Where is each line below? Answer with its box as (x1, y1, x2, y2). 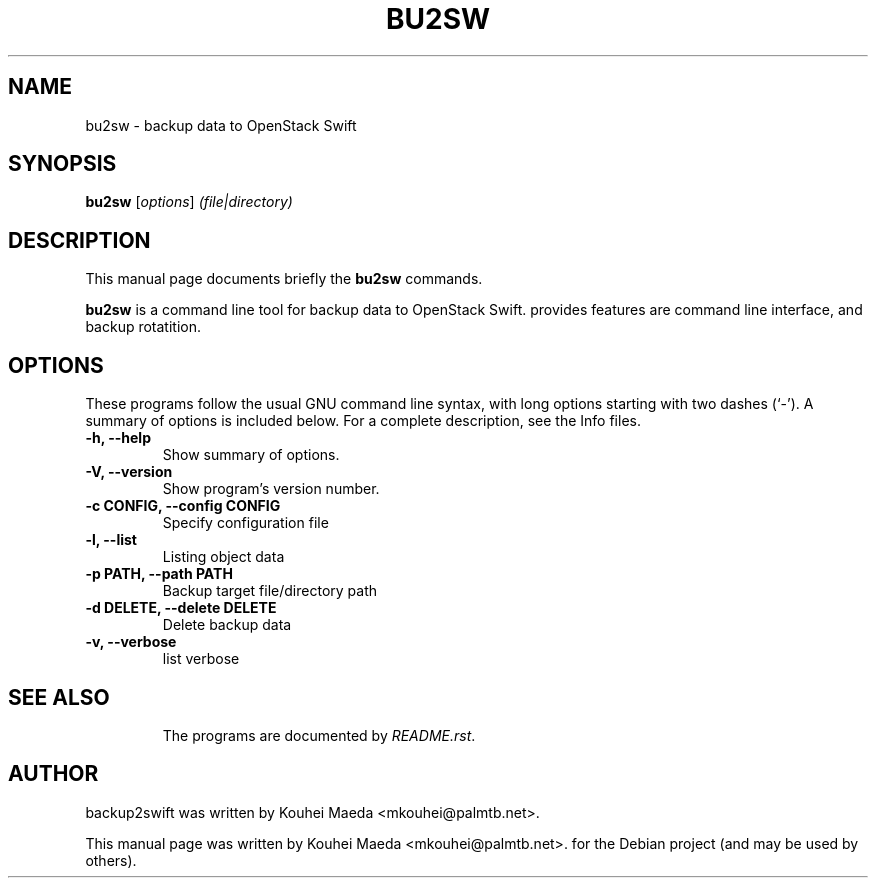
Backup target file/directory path (162, 582, 377, 600)
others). (85, 851, 137, 869)
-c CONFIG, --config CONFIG (85, 497, 281, 515)
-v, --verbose (85, 633, 177, 651)
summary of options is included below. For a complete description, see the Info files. (85, 412, 641, 430)
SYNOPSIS (8, 151, 117, 177)
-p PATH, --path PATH (85, 565, 233, 583)
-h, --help (85, 429, 151, 447)
